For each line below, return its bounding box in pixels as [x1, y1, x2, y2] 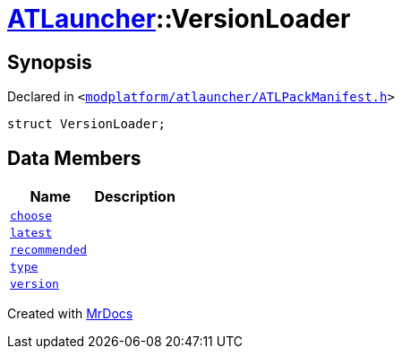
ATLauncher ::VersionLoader [7, 4, 351, 34]
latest [10, 226, 52, 240]
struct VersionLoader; [7, 117, 167, 132]
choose [10, 209, 52, 223]
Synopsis [7, 50, 92, 74]
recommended [10, 243, 88, 257]
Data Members [7, 146, 141, 169]
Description [94, 187, 175, 206]
